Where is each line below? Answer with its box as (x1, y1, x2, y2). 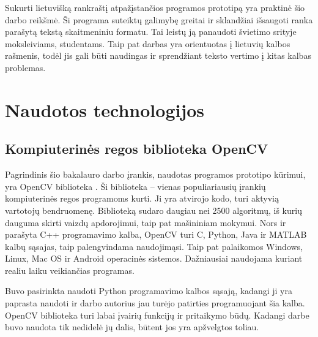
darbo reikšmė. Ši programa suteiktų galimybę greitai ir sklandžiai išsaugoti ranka (5, 13, 313, 26)
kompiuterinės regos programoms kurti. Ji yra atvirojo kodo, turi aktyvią (5, 192, 279, 205)
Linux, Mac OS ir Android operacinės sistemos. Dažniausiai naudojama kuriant (5, 252, 303, 265)
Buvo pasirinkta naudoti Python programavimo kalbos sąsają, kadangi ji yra (5, 284, 292, 297)
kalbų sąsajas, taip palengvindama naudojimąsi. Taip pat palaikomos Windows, (5, 240, 303, 252)
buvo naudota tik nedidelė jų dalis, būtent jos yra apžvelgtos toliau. (5, 320, 259, 333)
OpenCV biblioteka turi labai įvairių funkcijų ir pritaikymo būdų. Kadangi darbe (5, 308, 309, 321)
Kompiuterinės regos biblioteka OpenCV (5, 139, 268, 158)
